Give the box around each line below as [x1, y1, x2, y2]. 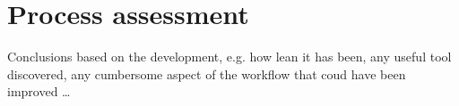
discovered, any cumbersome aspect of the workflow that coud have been [7, 64, 406, 83]
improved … [7, 82, 71, 101]
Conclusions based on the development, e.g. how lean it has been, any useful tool [7, 47, 452, 66]
